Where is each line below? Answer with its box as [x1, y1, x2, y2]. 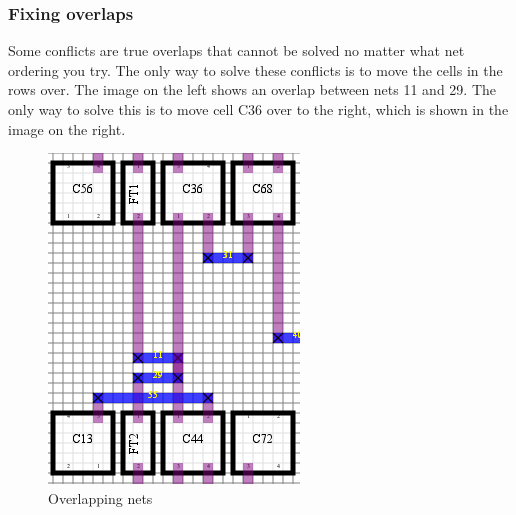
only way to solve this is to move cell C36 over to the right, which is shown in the [8, 99, 509, 119]
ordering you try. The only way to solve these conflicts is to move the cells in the [8, 59, 503, 80]
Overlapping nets [48, 487, 153, 508]
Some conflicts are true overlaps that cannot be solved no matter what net [8, 40, 465, 61]
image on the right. [8, 118, 126, 139]
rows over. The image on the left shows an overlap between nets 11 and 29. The [8, 79, 497, 100]
